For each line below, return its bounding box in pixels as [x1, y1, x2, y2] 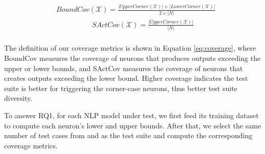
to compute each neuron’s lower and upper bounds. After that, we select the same [4, 120, 261, 130]
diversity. [4, 93, 32, 103]
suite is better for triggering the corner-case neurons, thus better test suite [4, 82, 237, 93]
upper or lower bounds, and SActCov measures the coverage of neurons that [4, 62, 243, 73]
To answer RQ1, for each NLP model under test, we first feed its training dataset [4, 109, 259, 120]
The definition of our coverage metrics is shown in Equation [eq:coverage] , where [4, 42, 256, 53]
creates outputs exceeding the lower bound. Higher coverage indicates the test [4, 73, 248, 83]
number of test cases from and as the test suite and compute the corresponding [4, 130, 253, 141]
